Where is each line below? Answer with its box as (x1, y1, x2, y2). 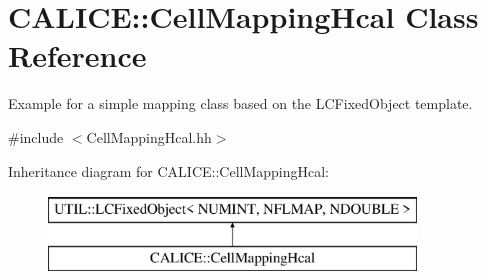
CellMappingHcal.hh (86, 126, 212, 147)
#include (8, 126, 64, 147)
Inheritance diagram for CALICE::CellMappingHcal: (8, 160, 329, 181)
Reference (8, 35, 147, 76)
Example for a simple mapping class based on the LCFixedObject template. (8, 93, 473, 114)
